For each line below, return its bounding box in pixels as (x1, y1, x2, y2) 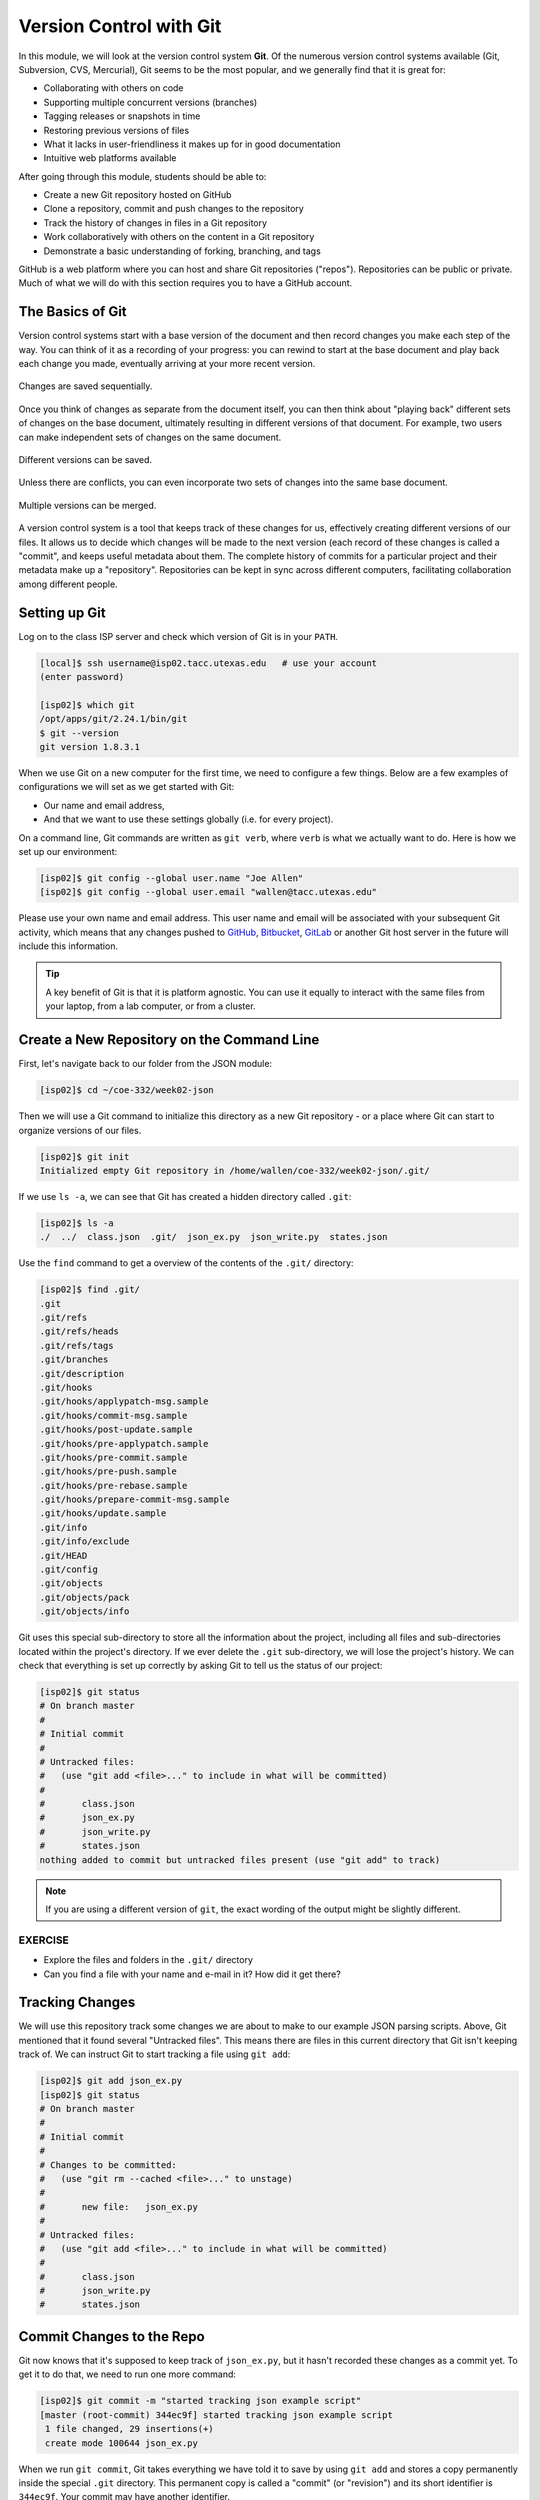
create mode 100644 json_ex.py (45, 2437, 199, 2449)
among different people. (18, 578, 119, 590)
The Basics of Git (18, 303, 127, 320)
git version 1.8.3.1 (39, 741, 140, 753)
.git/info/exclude (39, 1536, 130, 1547)
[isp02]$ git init (39, 1151, 130, 1162)
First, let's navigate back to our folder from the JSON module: (18, 1058, 273, 1070)
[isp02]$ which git (39, 699, 135, 710)
